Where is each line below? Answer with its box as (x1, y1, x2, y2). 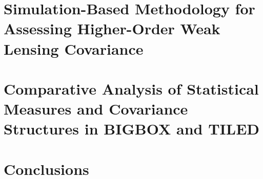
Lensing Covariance (4, 38, 144, 59)
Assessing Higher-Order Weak (4, 18, 220, 39)
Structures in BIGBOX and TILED (4, 118, 259, 139)
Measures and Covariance (4, 98, 188, 119)
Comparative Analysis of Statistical (4, 78, 259, 99)
